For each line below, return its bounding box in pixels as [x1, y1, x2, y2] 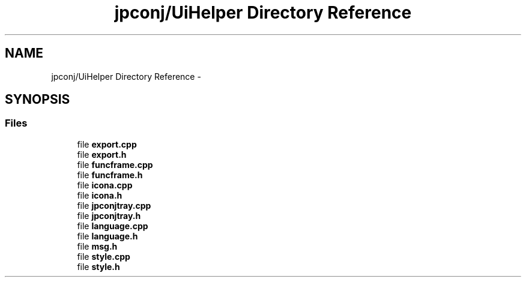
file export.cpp [77, 139, 137, 149]
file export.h [77, 149, 127, 160]
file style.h [77, 261, 120, 272]
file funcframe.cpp [77, 159, 153, 170]
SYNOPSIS [5, 92, 70, 107]
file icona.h [77, 190, 122, 200]
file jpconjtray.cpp [77, 200, 151, 211]
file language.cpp [77, 220, 148, 231]
